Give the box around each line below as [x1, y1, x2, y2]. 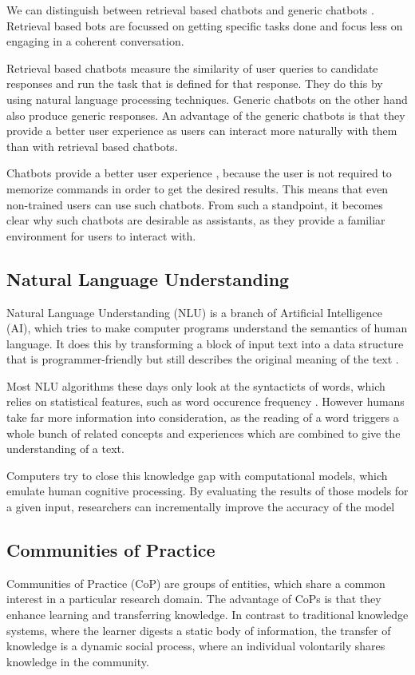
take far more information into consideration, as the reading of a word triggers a [6, 409, 399, 426]
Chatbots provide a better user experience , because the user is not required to [6, 165, 392, 181]
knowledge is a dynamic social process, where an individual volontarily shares [6, 637, 385, 654]
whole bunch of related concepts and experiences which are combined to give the [6, 424, 401, 441]
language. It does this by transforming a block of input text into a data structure [6, 335, 404, 351]
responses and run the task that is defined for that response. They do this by [6, 75, 383, 92]
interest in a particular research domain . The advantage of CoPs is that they [6, 590, 381, 607]
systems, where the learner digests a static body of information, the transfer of [6, 621, 391, 638]
